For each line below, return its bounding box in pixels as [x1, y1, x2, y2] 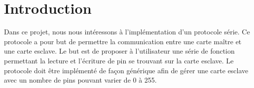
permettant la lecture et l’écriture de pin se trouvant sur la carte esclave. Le [4, 55, 234, 65]
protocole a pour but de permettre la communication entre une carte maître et [4, 36, 242, 46]
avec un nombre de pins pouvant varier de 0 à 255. [4, 75, 157, 85]
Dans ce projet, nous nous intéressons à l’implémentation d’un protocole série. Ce [4, 27, 250, 37]
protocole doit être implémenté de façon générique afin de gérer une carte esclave [4, 65, 249, 75]
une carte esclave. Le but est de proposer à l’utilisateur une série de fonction [4, 46, 235, 56]
